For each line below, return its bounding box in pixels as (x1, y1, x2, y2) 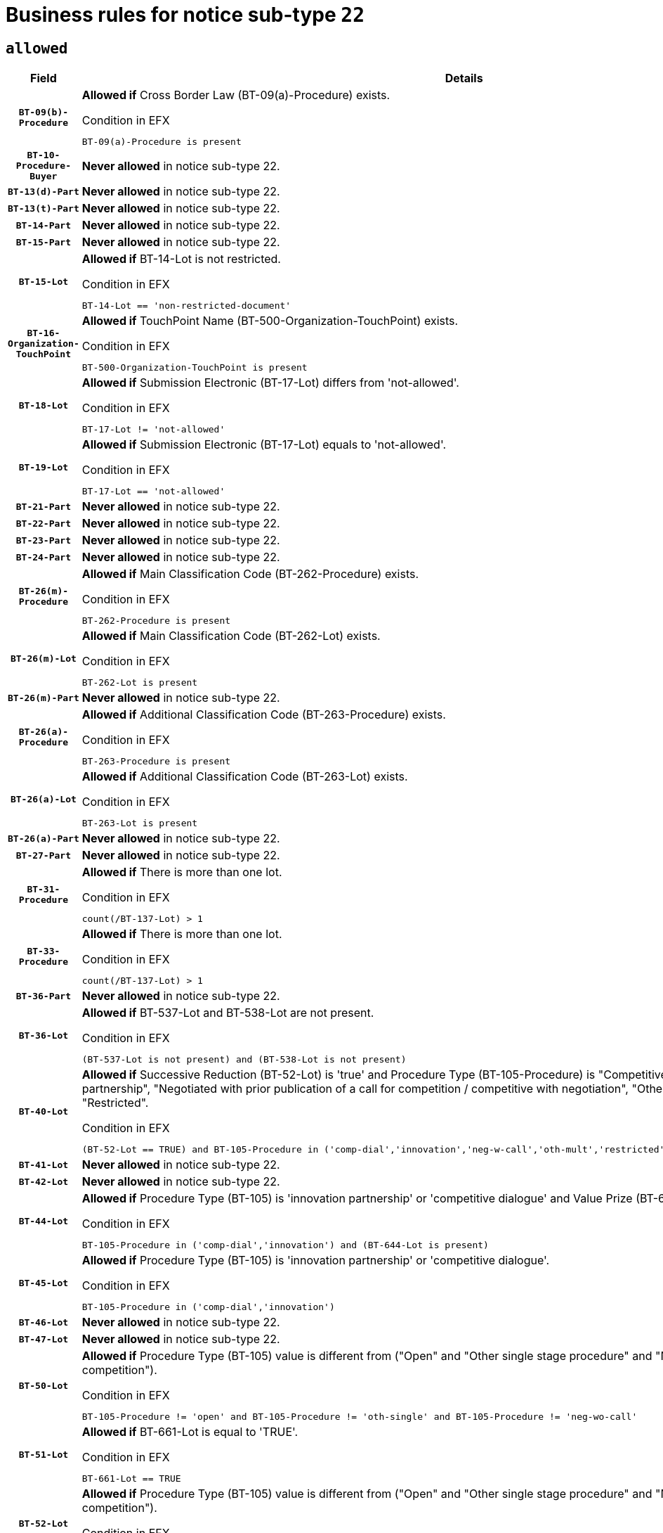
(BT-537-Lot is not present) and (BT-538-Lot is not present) (81, 1054, 407, 1065)
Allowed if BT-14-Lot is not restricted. (81, 252, 281, 267)
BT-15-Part (15, 236, 72, 248)
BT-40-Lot (18, 1105, 69, 1117)
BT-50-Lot (18, 1380, 69, 1391)
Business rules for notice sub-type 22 (6, 3, 365, 27)
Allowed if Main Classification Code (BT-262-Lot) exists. (81, 629, 381, 643)
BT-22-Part (15, 518, 72, 529)
